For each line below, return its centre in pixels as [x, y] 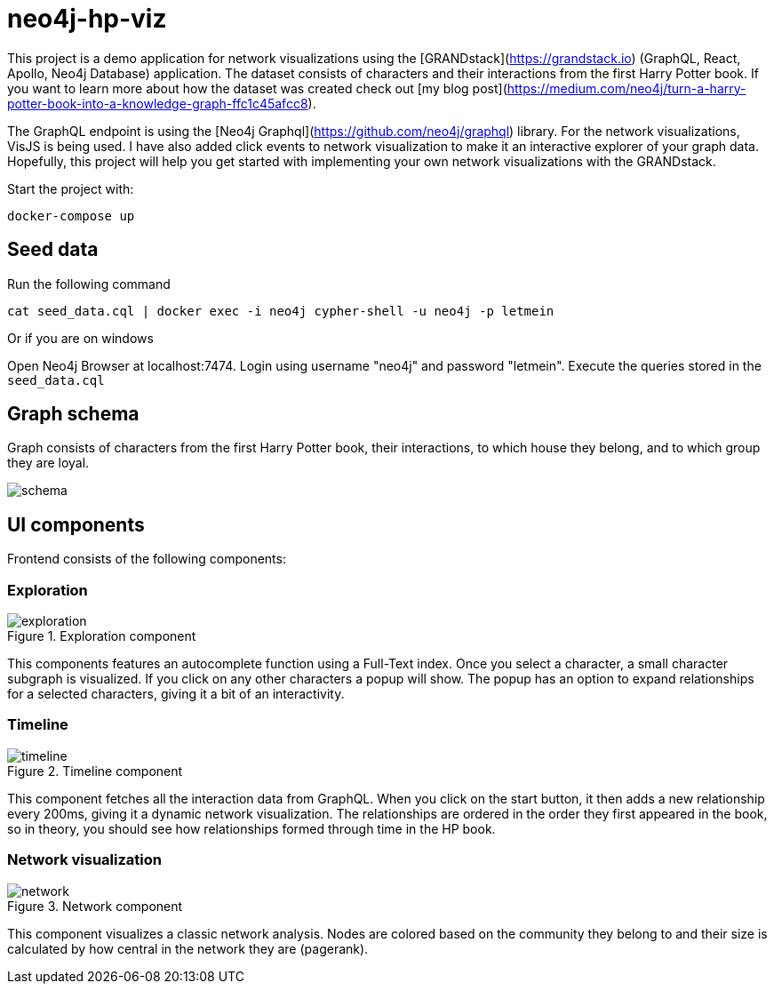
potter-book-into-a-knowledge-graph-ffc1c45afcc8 [158, 103]
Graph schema [73, 414]
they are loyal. [48, 463]
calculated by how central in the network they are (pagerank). [188, 948]
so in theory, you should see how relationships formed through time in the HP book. [251, 828]
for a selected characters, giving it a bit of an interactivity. [176, 694]
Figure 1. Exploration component [102, 636]
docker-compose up [71, 216]
